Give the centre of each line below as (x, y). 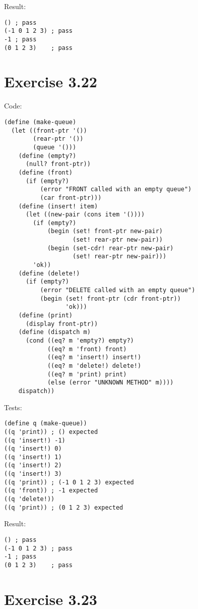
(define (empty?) (47, 156)
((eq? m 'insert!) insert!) (94, 357)
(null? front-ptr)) (58, 164)
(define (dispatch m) (54, 332)
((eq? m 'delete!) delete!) (94, 366)
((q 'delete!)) (29, 499)
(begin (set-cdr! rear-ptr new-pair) (110, 248)
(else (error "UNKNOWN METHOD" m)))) (110, 383)
